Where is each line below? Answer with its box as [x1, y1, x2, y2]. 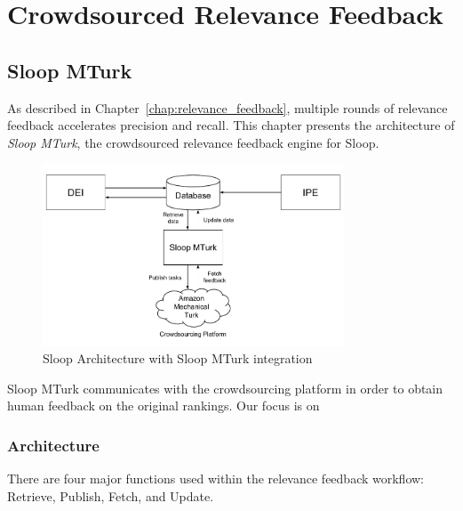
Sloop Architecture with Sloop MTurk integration [43, 349, 313, 368]
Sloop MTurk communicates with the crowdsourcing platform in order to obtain [7, 378, 443, 397]
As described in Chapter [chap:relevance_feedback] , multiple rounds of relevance [7, 98, 448, 117]
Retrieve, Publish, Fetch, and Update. [7, 486, 214, 505]
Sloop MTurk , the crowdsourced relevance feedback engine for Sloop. [7, 133, 379, 151]
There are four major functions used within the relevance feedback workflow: [7, 469, 424, 488]
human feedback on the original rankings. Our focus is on [7, 396, 320, 415]
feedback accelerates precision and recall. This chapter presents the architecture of [7, 116, 455, 134]
